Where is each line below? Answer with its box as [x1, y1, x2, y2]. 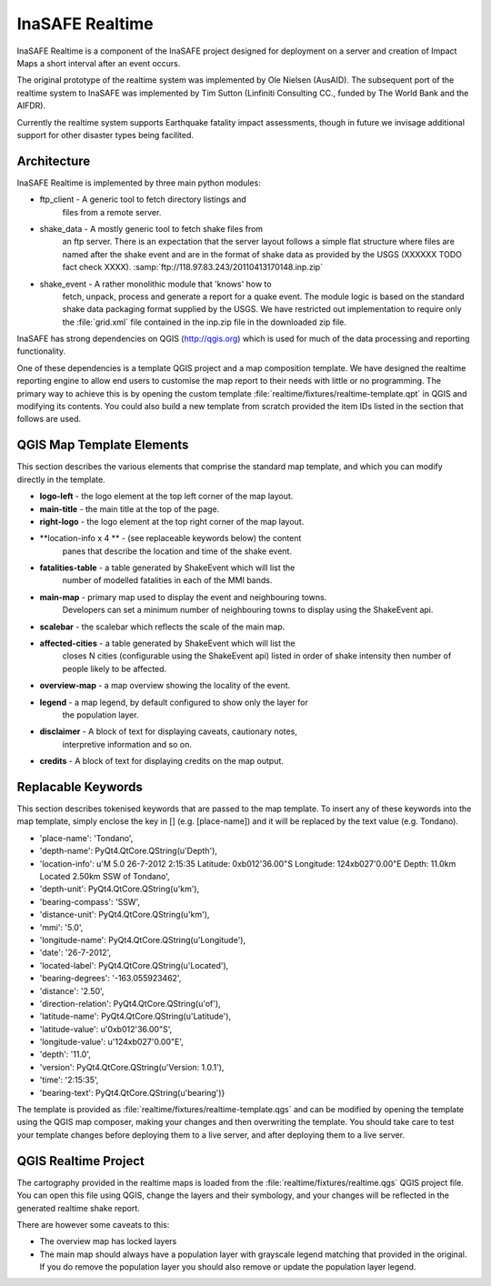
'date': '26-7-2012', [39, 947, 112, 959]
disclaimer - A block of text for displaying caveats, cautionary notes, [39, 726, 297, 737]
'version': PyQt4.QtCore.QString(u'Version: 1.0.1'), [39, 1061, 225, 1072]
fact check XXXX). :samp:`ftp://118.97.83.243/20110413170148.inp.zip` [62, 262, 323, 273]
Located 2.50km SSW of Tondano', [39, 871, 170, 882]
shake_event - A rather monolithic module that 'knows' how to [39, 278, 272, 289]
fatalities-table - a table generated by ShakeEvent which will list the [39, 562, 296, 573]
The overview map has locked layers [39, 1236, 177, 1247]
